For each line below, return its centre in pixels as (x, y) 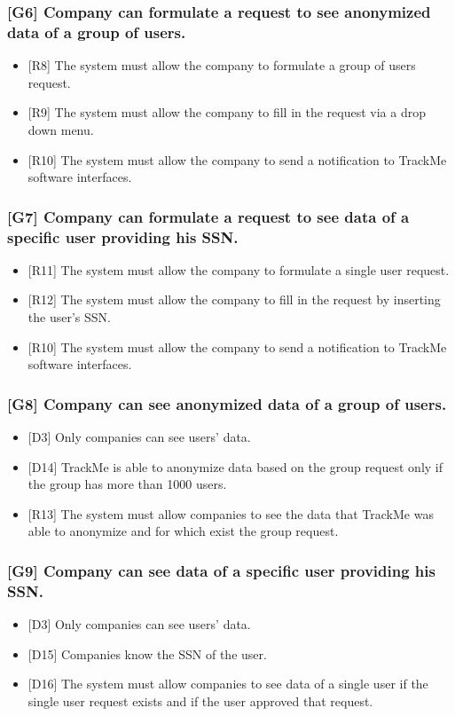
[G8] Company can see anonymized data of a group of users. (227, 403)
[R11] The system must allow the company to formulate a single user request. (239, 269)
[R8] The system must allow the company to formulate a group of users (222, 65)
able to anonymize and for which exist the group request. (183, 531)
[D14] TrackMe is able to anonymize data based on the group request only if (235, 466)
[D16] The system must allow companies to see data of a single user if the (228, 684)
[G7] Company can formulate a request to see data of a (208, 216)
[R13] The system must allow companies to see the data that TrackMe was (231, 513)
